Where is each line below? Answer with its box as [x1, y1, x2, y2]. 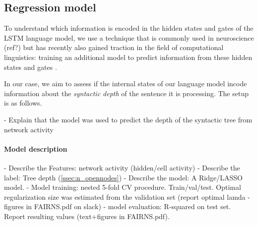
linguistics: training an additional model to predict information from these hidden [4, 52, 253, 62]
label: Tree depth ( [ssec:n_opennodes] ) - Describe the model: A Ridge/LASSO [4, 172, 243, 182]
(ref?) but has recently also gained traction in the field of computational [4, 42, 224, 53]
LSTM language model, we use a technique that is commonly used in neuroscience [4, 32, 254, 43]
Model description [4, 143, 67, 154]
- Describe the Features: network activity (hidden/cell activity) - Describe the [4, 162, 240, 172]
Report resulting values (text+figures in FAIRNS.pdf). [4, 211, 170, 221]
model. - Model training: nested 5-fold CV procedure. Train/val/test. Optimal [4, 182, 241, 192]
